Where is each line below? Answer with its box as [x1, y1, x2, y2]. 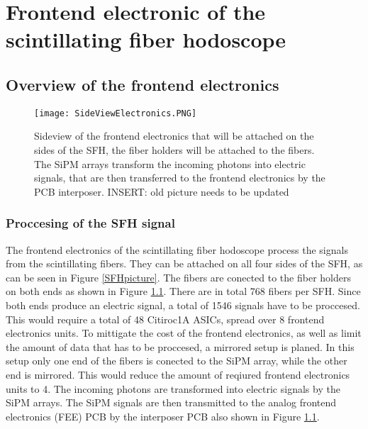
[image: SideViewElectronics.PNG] [34, 108, 197, 118]
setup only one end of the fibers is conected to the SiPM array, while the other [6, 353, 347, 368]
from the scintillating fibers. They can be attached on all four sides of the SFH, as [6, 256, 363, 271]
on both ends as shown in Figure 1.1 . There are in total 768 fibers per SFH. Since [6, 284, 361, 299]
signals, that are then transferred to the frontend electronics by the [34, 170, 325, 185]
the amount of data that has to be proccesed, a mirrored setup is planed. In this [6, 339, 355, 354]
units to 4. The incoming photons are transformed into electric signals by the [6, 381, 340, 396]
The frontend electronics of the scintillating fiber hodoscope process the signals [6, 242, 348, 257]
